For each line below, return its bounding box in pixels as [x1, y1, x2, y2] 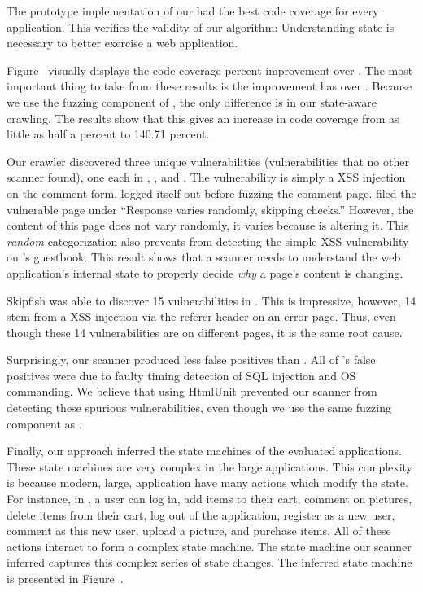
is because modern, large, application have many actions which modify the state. [7, 474, 408, 491]
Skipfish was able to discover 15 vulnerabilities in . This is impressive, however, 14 [7, 292, 416, 309]
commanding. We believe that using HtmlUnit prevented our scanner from [7, 383, 377, 400]
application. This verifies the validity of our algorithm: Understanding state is [7, 18, 395, 35]
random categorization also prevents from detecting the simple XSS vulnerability [7, 232, 409, 249]
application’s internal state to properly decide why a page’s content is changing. [7, 264, 403, 281]
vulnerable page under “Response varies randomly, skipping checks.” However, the [7, 200, 414, 217]
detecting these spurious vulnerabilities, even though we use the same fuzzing [7, 399, 392, 416]
